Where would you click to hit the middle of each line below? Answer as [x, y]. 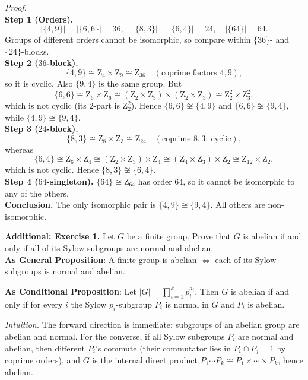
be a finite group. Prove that [179, 236]
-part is [107, 105]
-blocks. [35, 51]
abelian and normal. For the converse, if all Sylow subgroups [115, 336]
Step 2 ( [22, 63]
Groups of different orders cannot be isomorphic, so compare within [128, 39]
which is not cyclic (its [46, 105]
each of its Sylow [246, 259]
